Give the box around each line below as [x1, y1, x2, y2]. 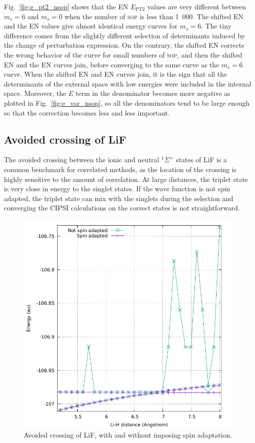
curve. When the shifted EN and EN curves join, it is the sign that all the [4, 69, 227, 79]
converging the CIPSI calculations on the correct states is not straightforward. [4, 203, 240, 213]
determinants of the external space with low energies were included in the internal [4, 78, 252, 89]
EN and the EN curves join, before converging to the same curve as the [4, 59, 220, 69]
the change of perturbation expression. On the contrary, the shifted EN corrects [4, 40, 245, 50]
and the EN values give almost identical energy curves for [4, 21, 178, 31]
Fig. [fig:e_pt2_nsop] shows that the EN [4, 1, 128, 11]
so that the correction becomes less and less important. [4, 107, 170, 118]
